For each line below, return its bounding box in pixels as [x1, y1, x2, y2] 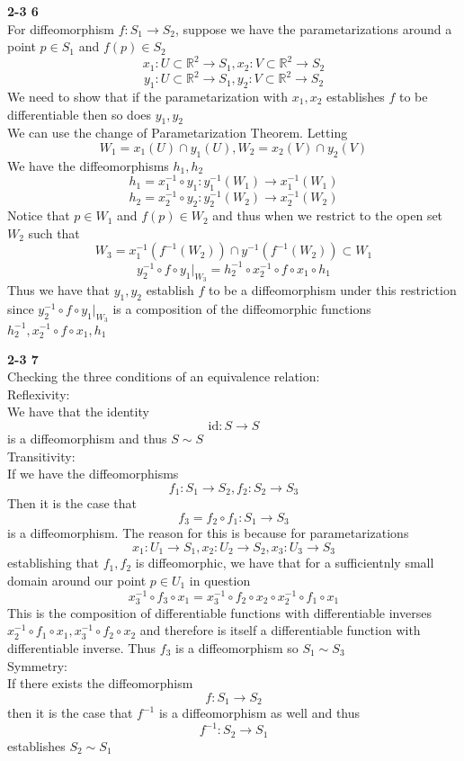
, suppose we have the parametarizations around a [175, 19, 452, 38]
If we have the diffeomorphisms [7, 464, 179, 483]
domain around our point [7, 571, 147, 589]
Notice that [7, 206, 70, 225]
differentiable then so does [7, 104, 152, 123]
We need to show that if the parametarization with [7, 87, 289, 106]
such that [28, 223, 80, 242]
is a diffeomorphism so [175, 639, 299, 658]
